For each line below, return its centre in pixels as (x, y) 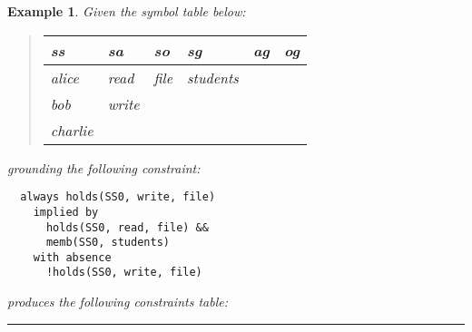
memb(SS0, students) (108, 243)
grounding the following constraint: (104, 167)
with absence (72, 257)
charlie (72, 130)
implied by (66, 212)
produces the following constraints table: (118, 302)
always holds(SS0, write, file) (118, 197)
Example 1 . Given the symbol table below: (127, 11)
